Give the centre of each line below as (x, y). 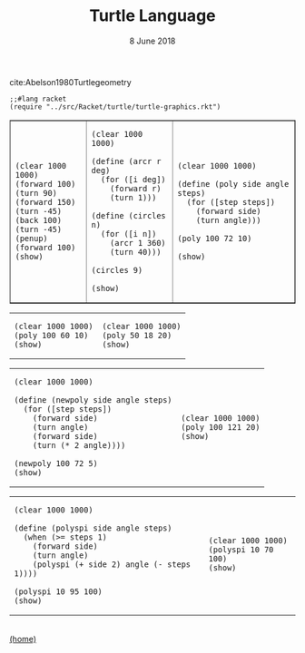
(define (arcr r (126, 161)
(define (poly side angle (233, 184)
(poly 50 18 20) (137, 335)
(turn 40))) (136, 252)
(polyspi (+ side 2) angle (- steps (112, 564)
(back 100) (38, 220)
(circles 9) (117, 270)
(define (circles (128, 215)
